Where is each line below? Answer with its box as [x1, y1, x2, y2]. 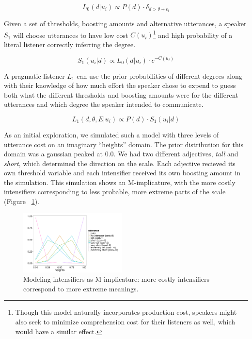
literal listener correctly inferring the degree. [4, 39, 136, 49]
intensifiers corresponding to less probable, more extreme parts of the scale [4, 186, 226, 197]
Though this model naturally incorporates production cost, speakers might [15, 307, 237, 317]
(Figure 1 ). [4, 196, 39, 206]
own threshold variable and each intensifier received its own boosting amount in [4, 168, 241, 178]
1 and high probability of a [153, 28, 233, 40]
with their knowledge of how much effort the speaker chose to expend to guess [4, 80, 236, 90]
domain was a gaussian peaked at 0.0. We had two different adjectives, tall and [4, 149, 238, 159]
